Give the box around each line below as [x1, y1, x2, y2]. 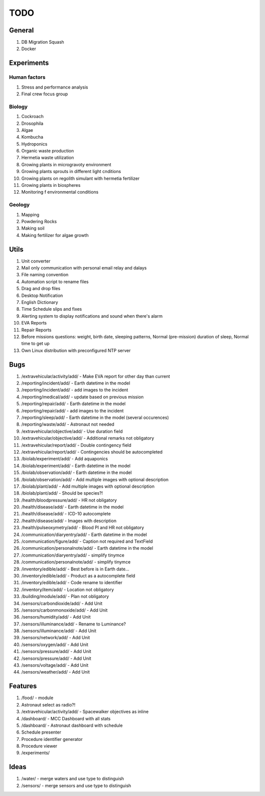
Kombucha [21, 134, 44, 140]
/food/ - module [21, 695, 53, 701]
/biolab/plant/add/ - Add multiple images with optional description [21, 483, 155, 489]
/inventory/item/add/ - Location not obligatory [21, 587, 114, 592]
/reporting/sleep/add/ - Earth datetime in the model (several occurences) [21, 414, 169, 420]
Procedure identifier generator [21, 736, 83, 742]
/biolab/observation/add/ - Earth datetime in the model [21, 470, 132, 475]
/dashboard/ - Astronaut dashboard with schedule [21, 722, 123, 728]
